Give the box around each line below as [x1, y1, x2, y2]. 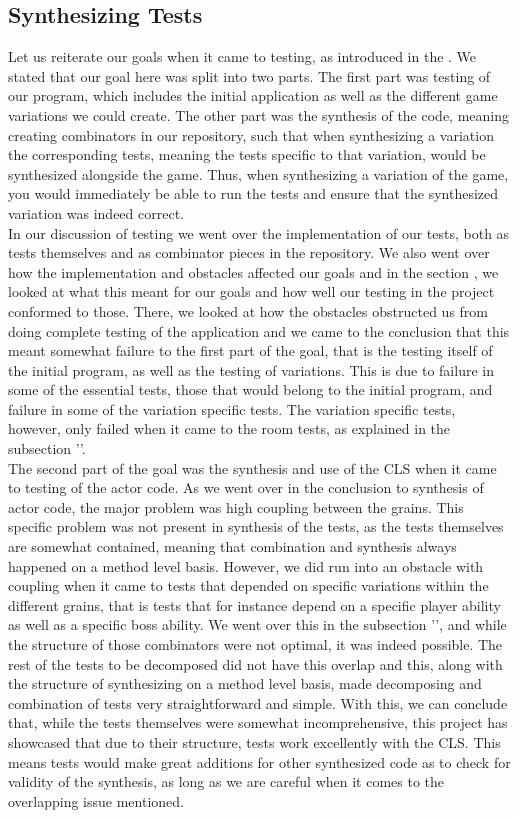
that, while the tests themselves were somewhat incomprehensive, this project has [8, 712, 508, 733]
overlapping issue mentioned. [8, 790, 184, 811]
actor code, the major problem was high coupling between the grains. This [8, 496, 464, 517]
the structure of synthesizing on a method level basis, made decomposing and [8, 673, 482, 694]
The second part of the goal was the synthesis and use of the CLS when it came [8, 457, 497, 478]
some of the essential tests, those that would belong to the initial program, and [8, 379, 493, 400]
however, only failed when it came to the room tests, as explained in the [8, 418, 451, 439]
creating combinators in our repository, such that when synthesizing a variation [8, 124, 494, 145]
